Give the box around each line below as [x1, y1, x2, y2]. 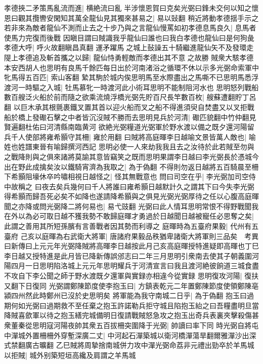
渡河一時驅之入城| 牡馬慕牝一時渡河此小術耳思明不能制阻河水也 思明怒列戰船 [4, 82, 259, 92]
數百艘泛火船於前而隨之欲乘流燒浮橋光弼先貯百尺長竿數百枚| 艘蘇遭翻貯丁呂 [4, 92, 256, 102]
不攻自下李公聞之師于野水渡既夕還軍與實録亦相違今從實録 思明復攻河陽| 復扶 [4, 270, 259, 281]
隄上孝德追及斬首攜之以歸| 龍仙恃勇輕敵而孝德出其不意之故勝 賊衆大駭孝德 [4, 52, 254, 62]
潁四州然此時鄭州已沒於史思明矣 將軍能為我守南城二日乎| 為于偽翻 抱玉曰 [4, 290, 247, 301]
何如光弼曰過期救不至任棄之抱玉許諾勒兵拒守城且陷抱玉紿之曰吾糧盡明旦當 [11, 300, 259, 310]
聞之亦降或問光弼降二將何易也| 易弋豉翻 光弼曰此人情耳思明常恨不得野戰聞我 [4, 200, 259, 211]
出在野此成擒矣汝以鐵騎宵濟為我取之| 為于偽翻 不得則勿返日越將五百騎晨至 [4, 161, 252, 172]
